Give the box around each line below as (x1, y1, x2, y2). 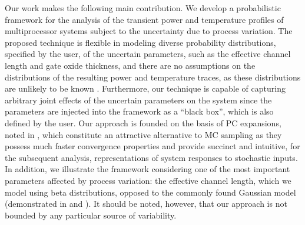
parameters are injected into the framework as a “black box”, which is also (5, 105, 274, 117)
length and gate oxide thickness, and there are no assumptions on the (5, 59, 256, 71)
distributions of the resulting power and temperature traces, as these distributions (5, 70, 301, 83)
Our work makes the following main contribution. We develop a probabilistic (5, 2, 281, 14)
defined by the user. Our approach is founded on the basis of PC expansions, (5, 116, 281, 129)
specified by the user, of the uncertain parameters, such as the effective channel (5, 48, 291, 60)
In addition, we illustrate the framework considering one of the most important (5, 163, 290, 175)
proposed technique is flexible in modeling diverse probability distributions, (5, 36, 276, 48)
